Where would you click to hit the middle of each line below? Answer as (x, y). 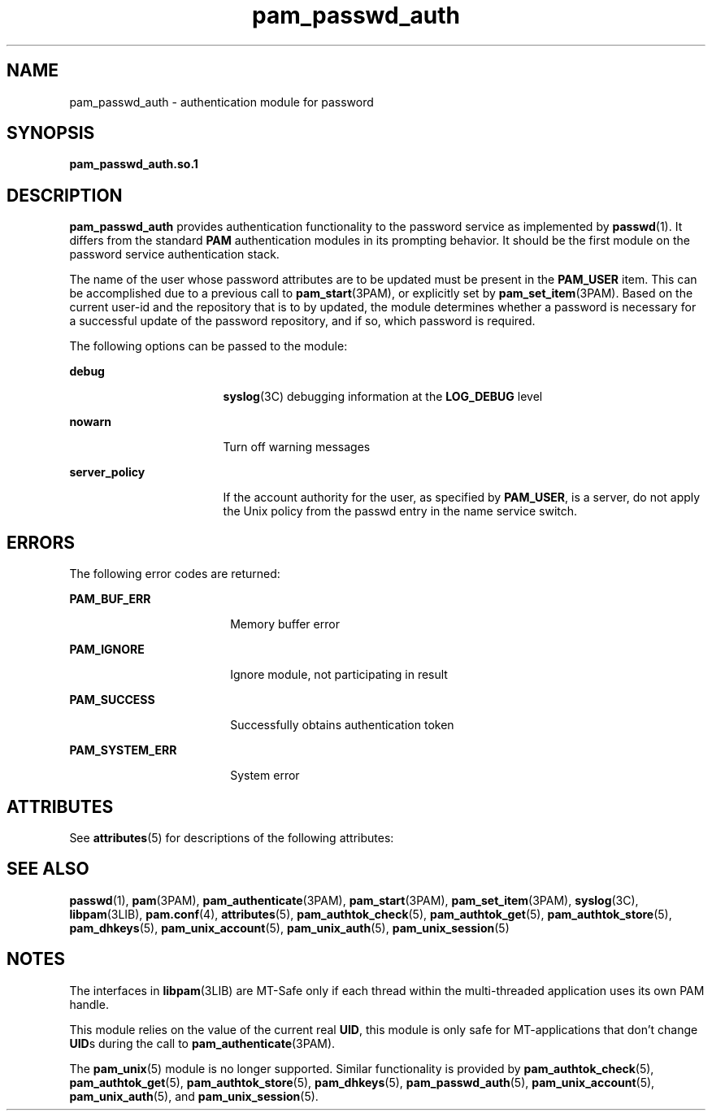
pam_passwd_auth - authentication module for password (221, 102)
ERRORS (41, 542)
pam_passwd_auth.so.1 (134, 164)
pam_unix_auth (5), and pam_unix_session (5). (194, 1096)
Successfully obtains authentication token (342, 725)
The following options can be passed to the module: (208, 346)
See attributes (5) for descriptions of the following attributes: (232, 837)
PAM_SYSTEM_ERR (123, 750)
